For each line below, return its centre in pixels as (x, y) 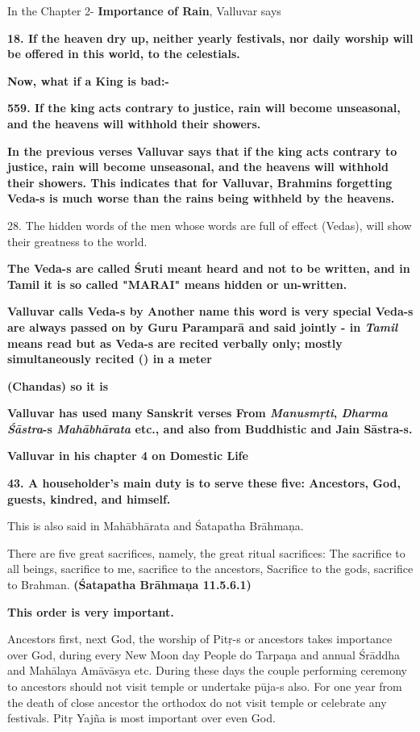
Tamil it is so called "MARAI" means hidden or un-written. (177, 284)
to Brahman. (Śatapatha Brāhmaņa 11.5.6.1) (129, 585)
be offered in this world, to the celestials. (124, 54)
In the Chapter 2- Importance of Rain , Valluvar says (144, 10)
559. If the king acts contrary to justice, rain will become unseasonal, (204, 108)
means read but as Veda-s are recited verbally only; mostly (175, 343)
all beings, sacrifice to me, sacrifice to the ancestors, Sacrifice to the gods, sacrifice (210, 569)
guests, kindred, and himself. (89, 498)
